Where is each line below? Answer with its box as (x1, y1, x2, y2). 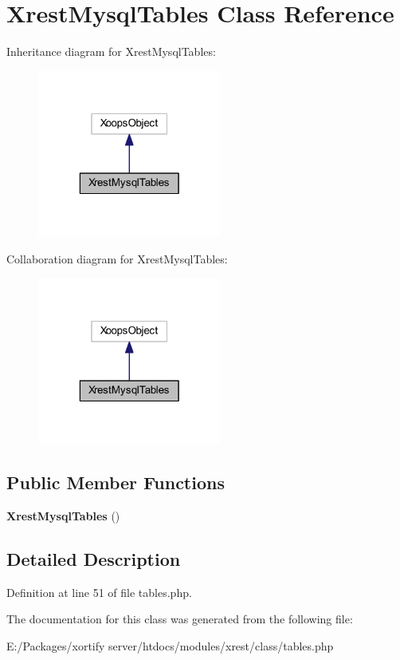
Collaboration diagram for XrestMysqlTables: (6, 250, 228, 267)
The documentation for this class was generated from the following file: (6, 611, 353, 627)
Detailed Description (6, 546, 181, 571)
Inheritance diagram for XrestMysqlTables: (6, 43, 216, 60)
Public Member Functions (6, 470, 225, 495)
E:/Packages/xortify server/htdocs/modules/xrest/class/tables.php (6, 637, 334, 654)
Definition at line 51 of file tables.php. (6, 583, 192, 600)
